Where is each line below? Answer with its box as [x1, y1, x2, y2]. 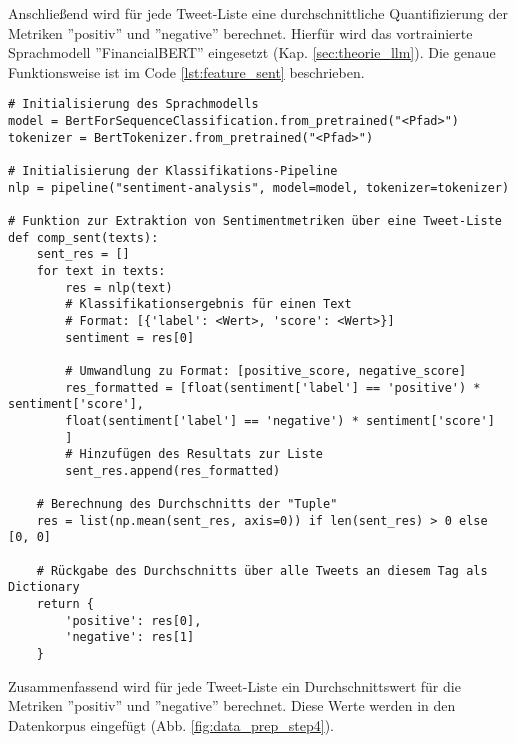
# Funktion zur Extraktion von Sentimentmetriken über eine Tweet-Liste [8, 213, 502, 228]
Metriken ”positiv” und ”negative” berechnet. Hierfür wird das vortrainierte [8, 22, 473, 43]
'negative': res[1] [65, 630, 195, 645]
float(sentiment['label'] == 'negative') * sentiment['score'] [65, 413, 495, 428]
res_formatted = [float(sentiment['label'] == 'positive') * [65, 380, 481, 395]
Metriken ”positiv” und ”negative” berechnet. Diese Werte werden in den [8, 695, 456, 716]
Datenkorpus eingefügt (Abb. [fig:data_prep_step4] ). [8, 714, 335, 735]
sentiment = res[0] [65, 330, 195, 345]
